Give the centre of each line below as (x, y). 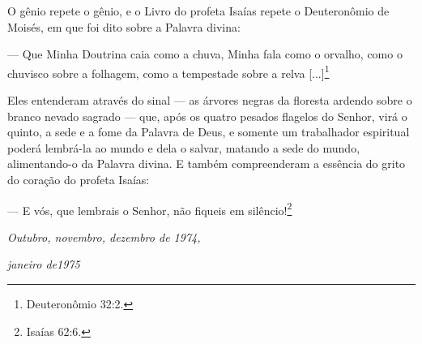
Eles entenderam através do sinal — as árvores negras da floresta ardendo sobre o (210, 100)
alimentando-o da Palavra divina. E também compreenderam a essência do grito (207, 163)
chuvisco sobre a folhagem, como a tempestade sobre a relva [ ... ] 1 (168, 71)
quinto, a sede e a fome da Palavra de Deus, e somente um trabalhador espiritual (209, 132)
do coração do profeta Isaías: (79, 179)
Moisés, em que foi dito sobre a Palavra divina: (124, 26)
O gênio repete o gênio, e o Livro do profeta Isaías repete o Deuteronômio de (198, 11)
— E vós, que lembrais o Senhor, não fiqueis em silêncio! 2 (150, 209)
